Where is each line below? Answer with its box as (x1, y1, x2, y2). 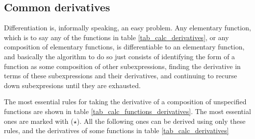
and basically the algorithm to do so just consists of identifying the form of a (4, 51, 235, 61)
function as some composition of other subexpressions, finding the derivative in (4, 61, 241, 71)
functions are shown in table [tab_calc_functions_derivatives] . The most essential (4, 106, 251, 116)
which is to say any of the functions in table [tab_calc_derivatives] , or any (4, 32, 229, 42)
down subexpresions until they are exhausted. (4, 80, 141, 90)
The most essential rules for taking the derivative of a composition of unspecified (4, 96, 247, 107)
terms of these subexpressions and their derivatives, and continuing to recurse (4, 70, 237, 81)
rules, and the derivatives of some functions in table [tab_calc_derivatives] (4, 125, 229, 136)
